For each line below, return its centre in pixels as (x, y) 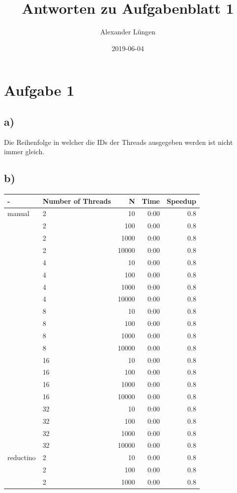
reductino (22, 457)
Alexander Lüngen (128, 32)
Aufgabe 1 (39, 90)
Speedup (181, 201)
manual (18, 213)
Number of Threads (77, 201)
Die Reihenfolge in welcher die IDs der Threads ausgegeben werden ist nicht (118, 142)
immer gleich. (24, 151)
